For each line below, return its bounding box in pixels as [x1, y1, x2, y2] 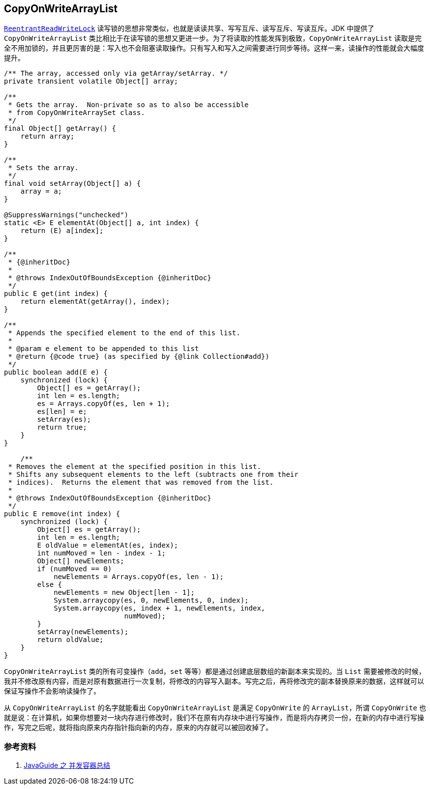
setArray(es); [37, 415, 92, 424]
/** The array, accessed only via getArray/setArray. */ [4, 69, 228, 78]
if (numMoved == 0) [37, 565, 112, 573]
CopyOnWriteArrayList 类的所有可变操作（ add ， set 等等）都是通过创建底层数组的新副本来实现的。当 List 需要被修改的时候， [4, 667, 426, 676]
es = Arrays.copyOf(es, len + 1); [37, 400, 170, 408]
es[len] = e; [37, 408, 87, 416]
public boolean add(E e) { [4, 368, 108, 377]
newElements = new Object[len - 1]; [54, 588, 195, 597]
